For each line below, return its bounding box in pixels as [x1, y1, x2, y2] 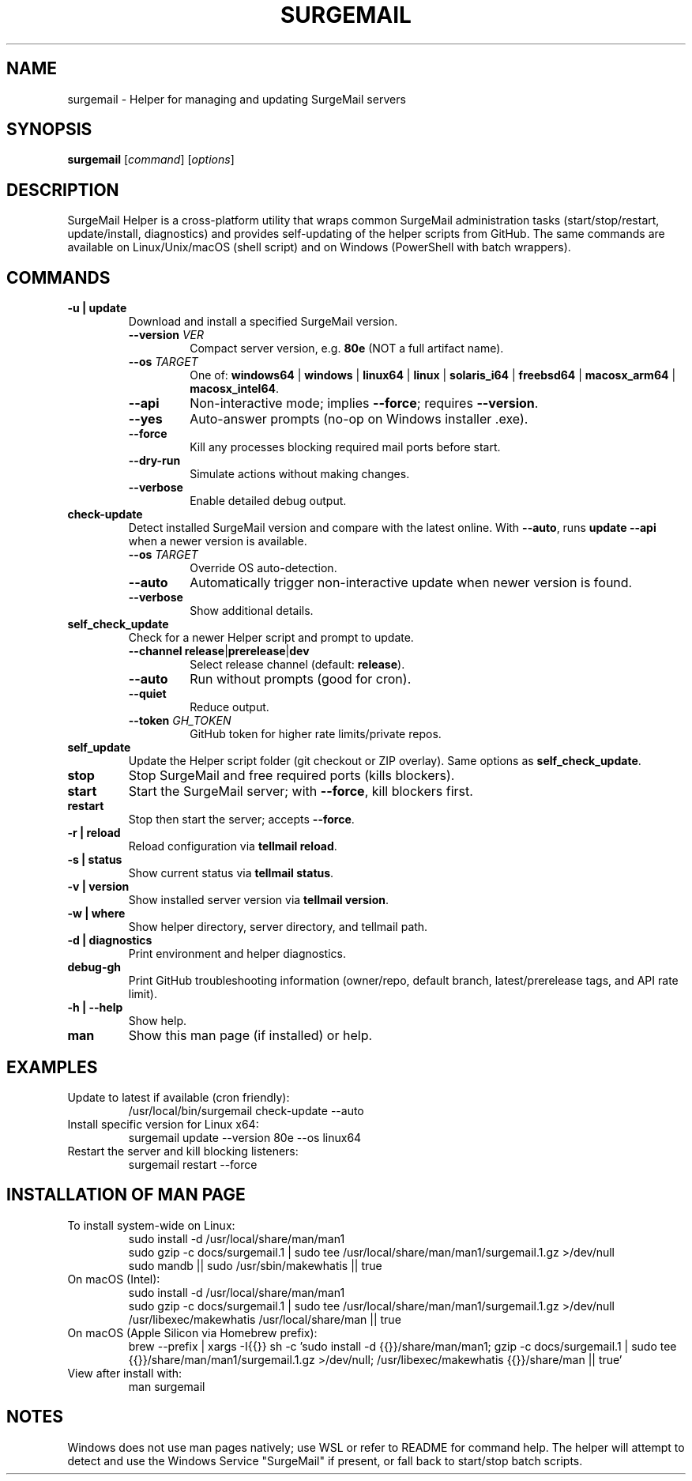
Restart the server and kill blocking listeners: [67, 1144, 299, 1158]
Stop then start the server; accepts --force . [128, 812, 355, 827]
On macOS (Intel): [67, 1272, 160, 1286]
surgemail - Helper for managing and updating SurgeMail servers [67, 92, 406, 106]
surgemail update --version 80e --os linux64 [128, 1130, 362, 1144]
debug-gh [67, 960, 122, 974]
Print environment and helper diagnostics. [128, 947, 347, 961]
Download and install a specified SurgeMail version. [128, 315, 398, 329]
